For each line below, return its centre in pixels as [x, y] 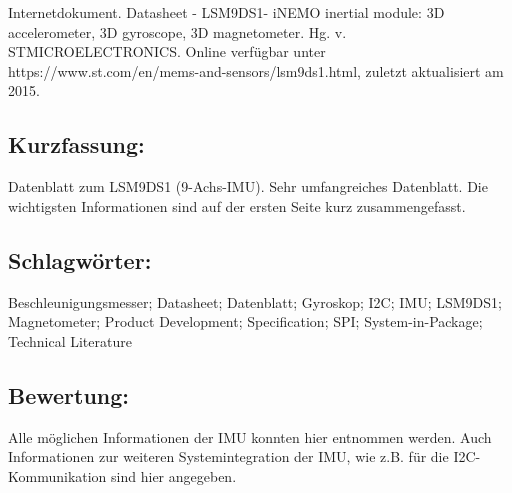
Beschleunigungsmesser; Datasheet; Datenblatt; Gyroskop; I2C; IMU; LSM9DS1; [255, 301]
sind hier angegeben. [174, 475]
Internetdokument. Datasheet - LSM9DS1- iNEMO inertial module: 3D [226, 12]
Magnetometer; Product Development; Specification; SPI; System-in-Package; [245, 321]
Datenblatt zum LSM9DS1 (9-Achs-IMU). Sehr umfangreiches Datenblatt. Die [248, 186]
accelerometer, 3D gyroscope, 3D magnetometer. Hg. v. [177, 31]
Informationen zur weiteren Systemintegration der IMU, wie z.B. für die [228, 456]
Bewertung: [69, 394]
